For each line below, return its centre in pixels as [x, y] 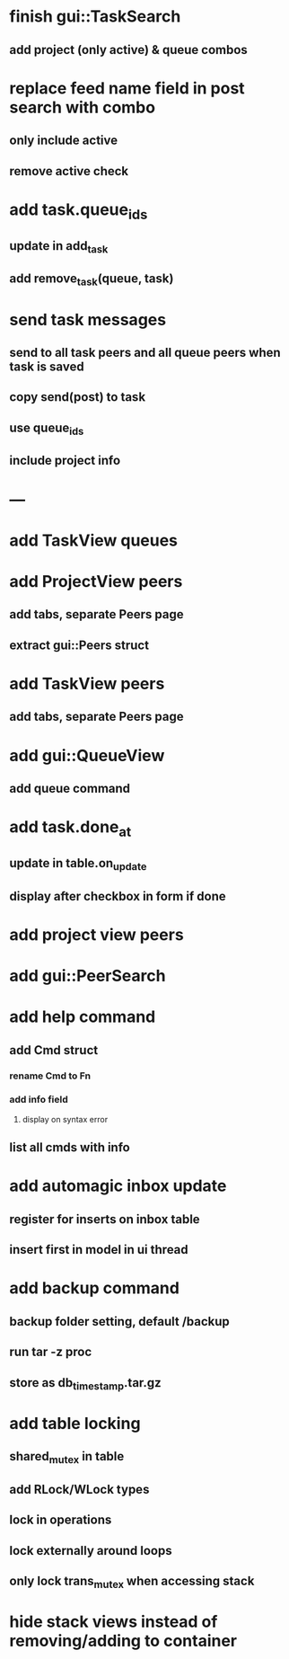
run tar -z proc [51, 1352]
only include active [64, 141]
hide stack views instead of [114, 1622]
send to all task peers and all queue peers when [145, 353]
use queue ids [47, 429]
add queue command [70, 788]
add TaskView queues [93, 540]
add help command [83, 1017]
